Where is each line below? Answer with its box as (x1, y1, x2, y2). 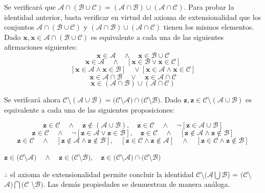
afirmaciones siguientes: (4, 41, 77, 52)
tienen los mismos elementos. (163, 22, 254, 32)
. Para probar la (184, 2, 234, 12)
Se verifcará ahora (4, 94, 61, 104)
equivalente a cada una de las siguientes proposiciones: (4, 104, 174, 115)
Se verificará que (4, 2, 56, 12)
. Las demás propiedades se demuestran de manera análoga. (43, 179, 230, 189)
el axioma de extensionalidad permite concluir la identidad (10, 168, 194, 179)
